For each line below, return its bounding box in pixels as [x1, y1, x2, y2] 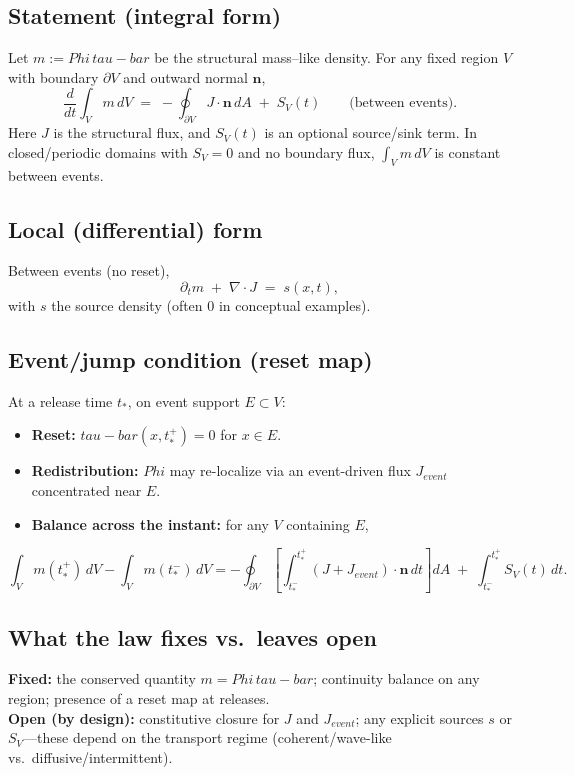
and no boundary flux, [237, 141, 375, 162]
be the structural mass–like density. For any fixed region [154, 47, 499, 68]
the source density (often [51, 294, 203, 315]
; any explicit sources [355, 707, 484, 728]
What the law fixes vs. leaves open [8, 621, 377, 652]
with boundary [8, 66, 99, 87]
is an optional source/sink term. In [264, 122, 478, 143]
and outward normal [123, 66, 248, 87]
